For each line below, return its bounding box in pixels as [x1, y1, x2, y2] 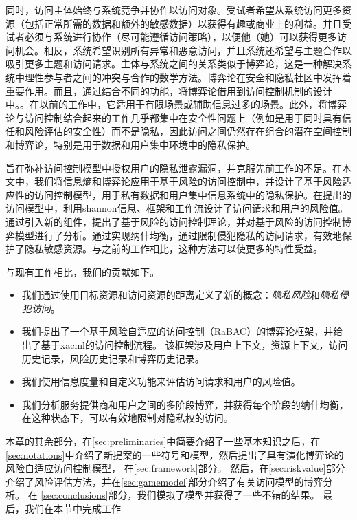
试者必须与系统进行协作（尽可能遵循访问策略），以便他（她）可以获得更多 [5, 30, 337, 44]
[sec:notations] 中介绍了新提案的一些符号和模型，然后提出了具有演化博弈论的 [5, 447, 344, 462]
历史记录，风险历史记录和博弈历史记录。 [21, 351, 205, 365]
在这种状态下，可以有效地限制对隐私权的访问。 [21, 411, 233, 425]
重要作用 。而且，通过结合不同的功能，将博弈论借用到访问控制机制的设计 [5, 83, 332, 98]
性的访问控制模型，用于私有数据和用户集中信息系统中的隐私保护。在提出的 [14, 187, 352, 202]
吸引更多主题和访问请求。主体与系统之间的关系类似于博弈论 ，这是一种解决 [5, 56, 342, 71]
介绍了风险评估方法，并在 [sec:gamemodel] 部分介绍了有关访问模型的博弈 [5, 474, 323, 488]
